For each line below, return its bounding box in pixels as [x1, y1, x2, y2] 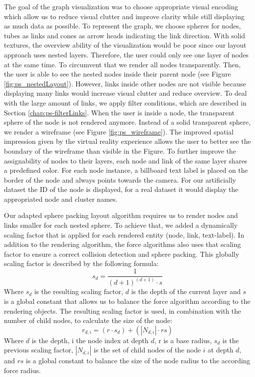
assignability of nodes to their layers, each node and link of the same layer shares [4, 155, 248, 165]
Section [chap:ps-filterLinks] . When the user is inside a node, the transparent [4, 107, 235, 117]
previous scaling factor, [4, 345, 74, 355]
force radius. [4, 365, 41, 375]
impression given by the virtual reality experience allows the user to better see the [4, 136, 251, 146]
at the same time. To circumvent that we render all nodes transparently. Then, [4, 59, 241, 69]
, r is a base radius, [154, 335, 212, 345]
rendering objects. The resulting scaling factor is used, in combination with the [4, 305, 241, 316]
